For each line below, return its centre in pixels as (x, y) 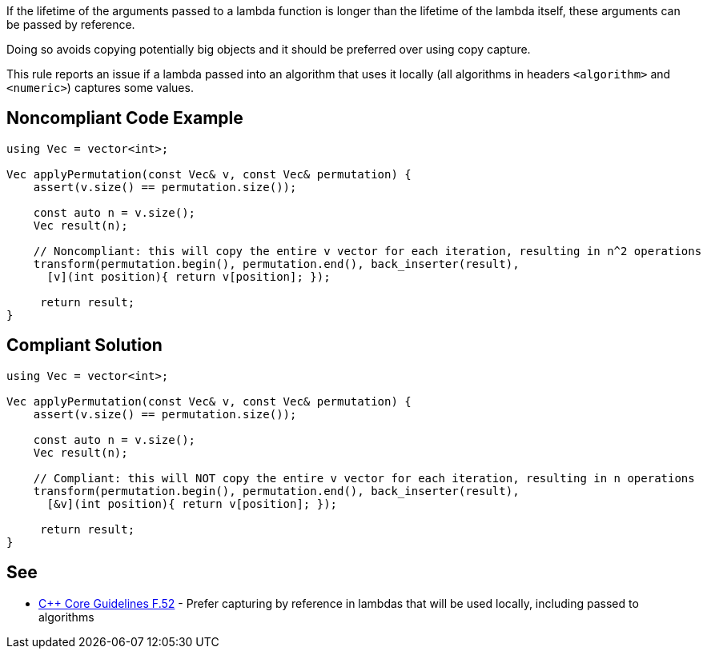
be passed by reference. (71, 24)
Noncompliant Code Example (125, 118)
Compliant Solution (84, 345)
